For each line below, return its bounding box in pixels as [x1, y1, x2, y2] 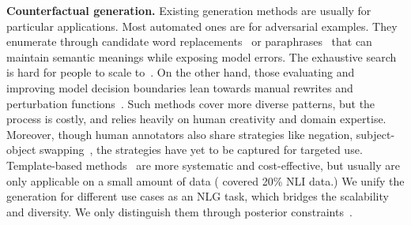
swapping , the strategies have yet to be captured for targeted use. [39, 141, 363, 158]
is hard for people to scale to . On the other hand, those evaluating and [6, 64, 355, 81]
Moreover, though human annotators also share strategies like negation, [6, 126, 353, 142]
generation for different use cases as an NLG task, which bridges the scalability [6, 188, 389, 204]
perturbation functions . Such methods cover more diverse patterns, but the [6, 95, 375, 111]
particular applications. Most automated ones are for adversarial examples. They [6, 17, 398, 34]
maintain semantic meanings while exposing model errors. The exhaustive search [6, 48, 397, 65]
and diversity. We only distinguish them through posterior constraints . [6, 203, 353, 219]
